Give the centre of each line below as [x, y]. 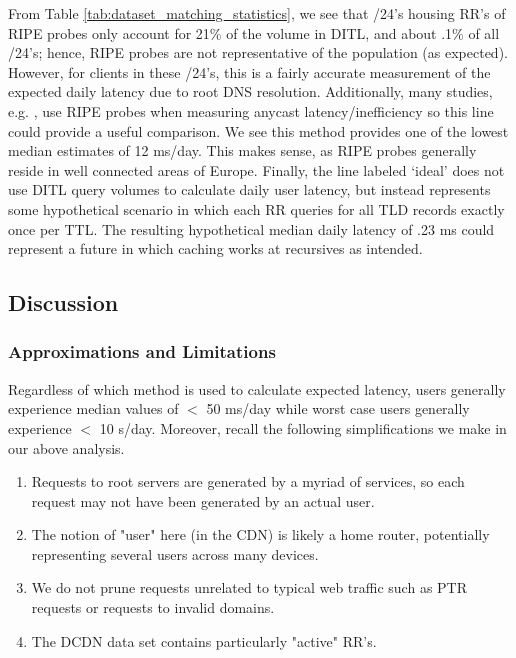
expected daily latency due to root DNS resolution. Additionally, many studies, [250, 91]
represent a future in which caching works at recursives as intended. [215, 248]
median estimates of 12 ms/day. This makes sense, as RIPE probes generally [242, 150]
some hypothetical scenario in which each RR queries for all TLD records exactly [256, 208]
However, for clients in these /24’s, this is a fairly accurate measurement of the [249, 71]
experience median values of [93, 408]
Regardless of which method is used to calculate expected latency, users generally [257, 388]
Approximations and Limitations [142, 351]
